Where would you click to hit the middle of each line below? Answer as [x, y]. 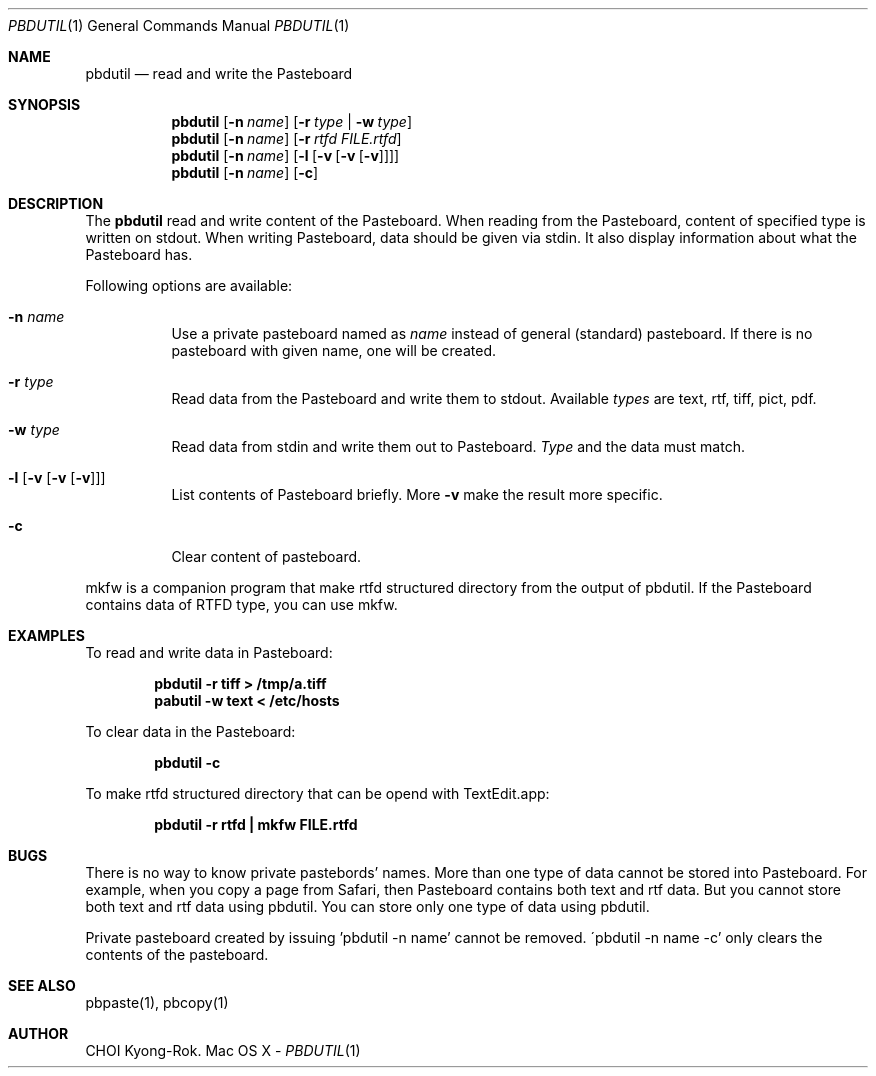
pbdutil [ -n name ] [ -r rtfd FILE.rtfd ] [286, 138]
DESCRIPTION [56, 203]
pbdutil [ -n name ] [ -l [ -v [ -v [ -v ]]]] [285, 155]
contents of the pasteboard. [177, 954]
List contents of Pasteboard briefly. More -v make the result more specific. [417, 494]
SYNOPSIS [44, 104]
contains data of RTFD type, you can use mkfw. [241, 604]
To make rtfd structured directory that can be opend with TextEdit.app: [317, 793]
